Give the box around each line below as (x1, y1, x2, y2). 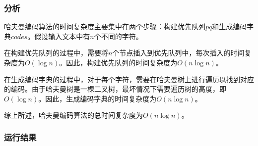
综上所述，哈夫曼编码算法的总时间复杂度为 (4, 110, 143, 120)
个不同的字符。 (94, 31, 143, 41)
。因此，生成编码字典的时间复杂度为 (38, 93, 157, 103)
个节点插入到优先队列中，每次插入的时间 (112, 48, 245, 58)
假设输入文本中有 (34, 31, 90, 41)
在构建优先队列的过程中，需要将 (4, 48, 108, 58)
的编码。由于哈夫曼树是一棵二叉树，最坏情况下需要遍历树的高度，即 (4, 84, 226, 94)
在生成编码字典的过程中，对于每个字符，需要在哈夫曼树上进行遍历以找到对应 (4, 74, 254, 84)
